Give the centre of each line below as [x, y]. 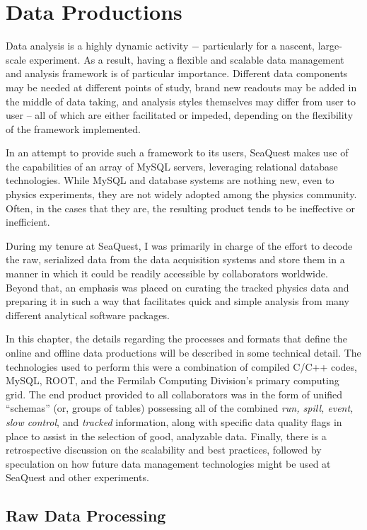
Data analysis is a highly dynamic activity [97, 46]
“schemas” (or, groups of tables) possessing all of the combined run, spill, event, [180, 408]
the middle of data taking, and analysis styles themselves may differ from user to [181, 101]
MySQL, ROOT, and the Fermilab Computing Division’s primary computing [173, 380]
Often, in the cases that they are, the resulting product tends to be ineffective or [180, 208]
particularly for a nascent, [258, 46]
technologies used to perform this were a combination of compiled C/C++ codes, [181, 366]
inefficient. [28, 222]
